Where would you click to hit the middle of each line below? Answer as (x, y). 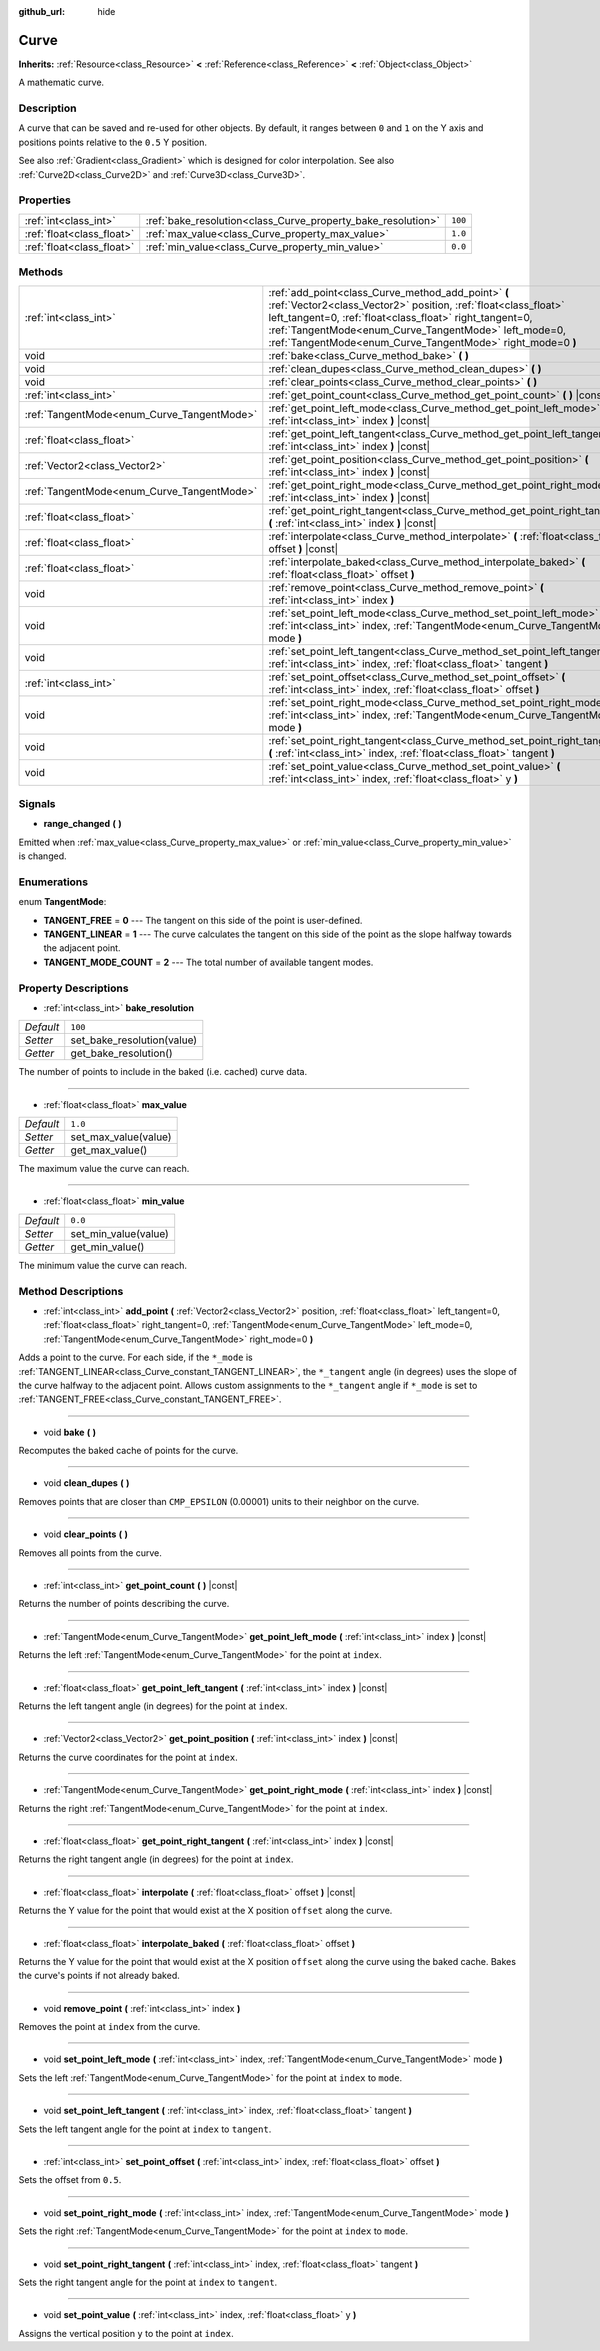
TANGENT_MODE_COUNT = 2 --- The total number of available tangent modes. (208, 962)
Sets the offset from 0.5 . (70, 2180)
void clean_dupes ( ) (86, 1483)
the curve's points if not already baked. (99, 1976)
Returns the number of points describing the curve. (124, 1604)
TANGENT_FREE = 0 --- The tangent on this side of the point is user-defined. (203, 920)
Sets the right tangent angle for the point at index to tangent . (148, 2282)
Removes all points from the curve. (90, 1552)
